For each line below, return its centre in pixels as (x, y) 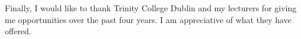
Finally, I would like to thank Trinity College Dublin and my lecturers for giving (151, 8)
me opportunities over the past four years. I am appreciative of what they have (148, 19)
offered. (18, 31)
